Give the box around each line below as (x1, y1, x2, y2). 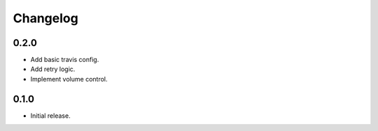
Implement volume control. (30, 75, 108, 83)
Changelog (13, 10, 78, 26)
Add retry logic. (30, 65, 76, 73)
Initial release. (30, 111, 71, 120)
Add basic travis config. (30, 56, 99, 64)
